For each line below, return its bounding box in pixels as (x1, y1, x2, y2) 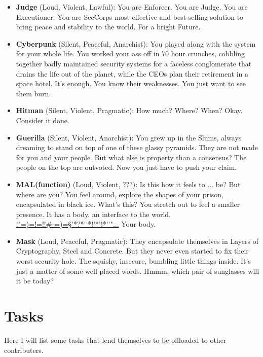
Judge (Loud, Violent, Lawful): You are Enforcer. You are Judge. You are (16, 2, 248, 12)
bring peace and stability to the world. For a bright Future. (16, 21, 201, 32)
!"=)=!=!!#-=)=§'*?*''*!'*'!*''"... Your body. (16, 219, 156, 229)
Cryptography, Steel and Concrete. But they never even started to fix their (16, 245, 249, 256)
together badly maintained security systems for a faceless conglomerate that (16, 58, 252, 68)
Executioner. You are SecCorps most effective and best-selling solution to (16, 11, 244, 22)
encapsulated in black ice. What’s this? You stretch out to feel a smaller (16, 199, 240, 209)
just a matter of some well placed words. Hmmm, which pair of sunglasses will (16, 265, 259, 276)
